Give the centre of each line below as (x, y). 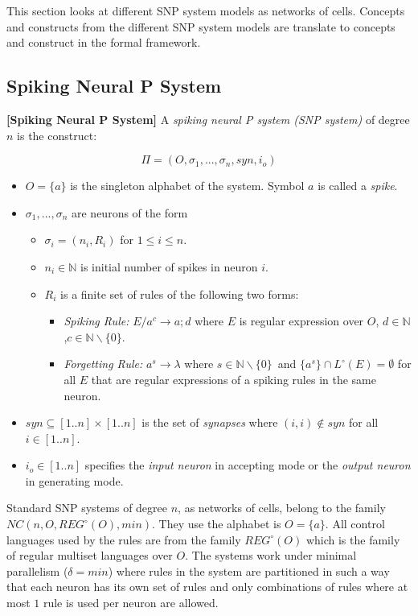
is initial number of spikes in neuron (169, 266)
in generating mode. (74, 480)
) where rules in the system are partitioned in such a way (249, 571)
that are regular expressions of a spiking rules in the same (234, 379)
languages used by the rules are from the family (124, 539)
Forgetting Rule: (103, 364)
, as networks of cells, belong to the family (282, 508)
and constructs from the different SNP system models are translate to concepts (201, 26)
